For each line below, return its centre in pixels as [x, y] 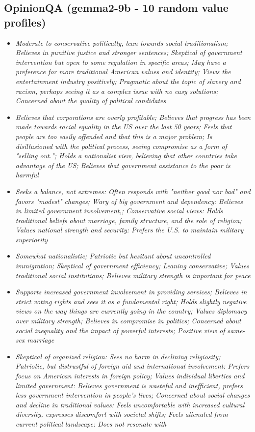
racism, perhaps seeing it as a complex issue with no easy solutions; [117, 91]
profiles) [25, 22]
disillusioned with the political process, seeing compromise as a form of [121, 146]
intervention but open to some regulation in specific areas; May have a [121, 62]
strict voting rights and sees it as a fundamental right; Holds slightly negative [131, 301]
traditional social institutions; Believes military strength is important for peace [133, 275]
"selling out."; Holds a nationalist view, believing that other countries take [126, 156]
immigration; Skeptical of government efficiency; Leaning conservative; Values [132, 266]
